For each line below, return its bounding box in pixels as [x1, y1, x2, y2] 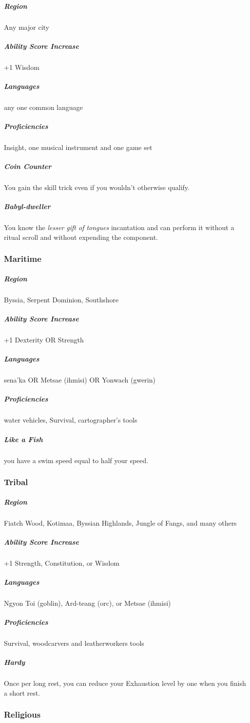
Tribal [4, 476, 28, 488]
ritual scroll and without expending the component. [4, 232, 158, 242]
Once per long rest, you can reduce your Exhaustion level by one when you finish [4, 678, 246, 688]
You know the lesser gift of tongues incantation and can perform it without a [4, 222, 234, 233]
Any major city [4, 21, 49, 32]
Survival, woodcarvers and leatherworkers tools [4, 638, 144, 648]
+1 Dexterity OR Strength [4, 335, 84, 345]
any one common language [4, 102, 83, 112]
